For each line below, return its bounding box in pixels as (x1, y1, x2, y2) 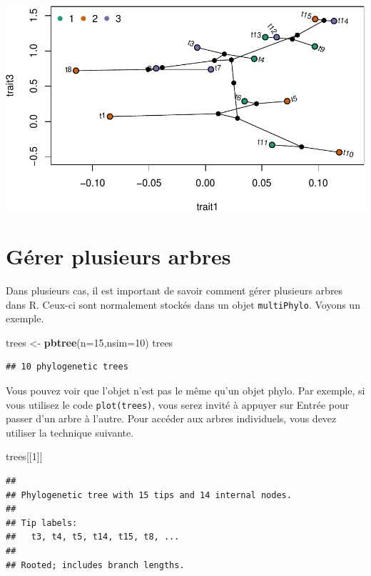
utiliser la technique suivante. (6, 424, 134, 440)
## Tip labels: (6, 517, 78, 528)
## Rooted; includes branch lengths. (6, 560, 185, 570)
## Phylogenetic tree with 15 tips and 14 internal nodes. (6, 490, 292, 500)
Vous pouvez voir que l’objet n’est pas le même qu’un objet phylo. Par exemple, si (6, 383, 365, 398)
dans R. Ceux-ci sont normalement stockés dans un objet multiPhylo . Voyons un (6, 297, 360, 312)
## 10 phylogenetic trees (6, 362, 128, 372)
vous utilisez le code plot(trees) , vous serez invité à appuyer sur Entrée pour (6, 397, 350, 412)
